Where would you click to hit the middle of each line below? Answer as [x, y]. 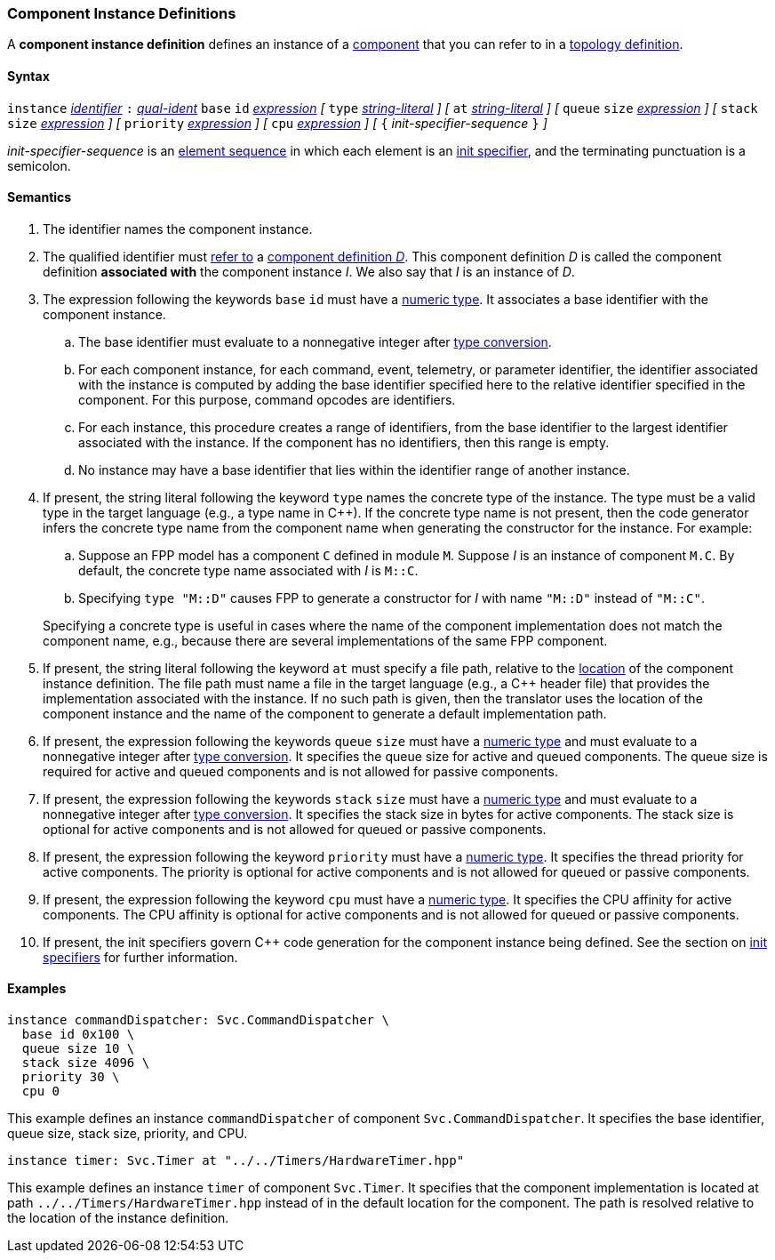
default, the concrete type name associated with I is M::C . [248, 570]
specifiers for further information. [140, 957]
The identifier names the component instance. [178, 229]
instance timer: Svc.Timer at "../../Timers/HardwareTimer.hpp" [236, 1161]
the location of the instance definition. [118, 1218]
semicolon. [39, 165]
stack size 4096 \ [86, 1063]
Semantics [40, 197]
